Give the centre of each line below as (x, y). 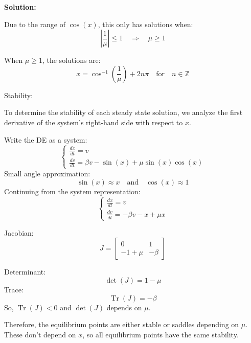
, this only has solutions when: (145, 24)
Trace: (14, 290)
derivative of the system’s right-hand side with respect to (94, 122)
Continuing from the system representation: (72, 191)
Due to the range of (35, 24)
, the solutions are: (71, 60)
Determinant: (25, 272)
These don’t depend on (40, 334)
